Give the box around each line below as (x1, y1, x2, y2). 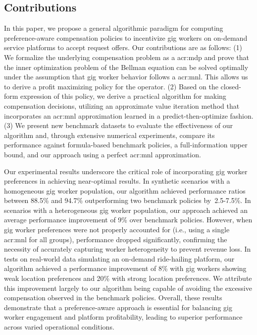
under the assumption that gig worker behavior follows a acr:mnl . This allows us (4, 71, 248, 82)
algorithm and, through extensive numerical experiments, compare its (4, 130, 215, 140)
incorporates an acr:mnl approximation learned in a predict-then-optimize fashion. (4, 110, 254, 121)
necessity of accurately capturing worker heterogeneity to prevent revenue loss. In (4, 244, 251, 254)
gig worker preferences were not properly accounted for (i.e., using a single (4, 224, 230, 235)
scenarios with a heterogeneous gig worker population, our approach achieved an (4, 204, 248, 215)
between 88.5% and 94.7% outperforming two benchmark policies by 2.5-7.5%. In (4, 195, 251, 205)
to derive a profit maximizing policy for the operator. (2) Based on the (4, 81, 218, 91)
